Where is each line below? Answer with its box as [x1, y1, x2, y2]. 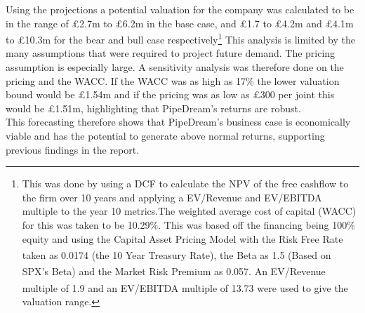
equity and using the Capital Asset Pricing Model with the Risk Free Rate [22, 231, 343, 246]
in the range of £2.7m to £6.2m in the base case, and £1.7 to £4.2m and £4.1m [6, 15, 354, 30]
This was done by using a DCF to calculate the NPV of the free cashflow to [22, 176, 349, 191]
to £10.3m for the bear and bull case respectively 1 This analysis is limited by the [6, 30, 355, 46]
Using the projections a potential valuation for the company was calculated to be [6, 2, 354, 16]
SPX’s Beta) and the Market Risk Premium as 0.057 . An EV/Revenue [22, 264, 326, 279]
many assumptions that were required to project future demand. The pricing [6, 46, 336, 60]
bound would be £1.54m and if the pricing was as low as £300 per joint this [6, 87, 335, 102]
